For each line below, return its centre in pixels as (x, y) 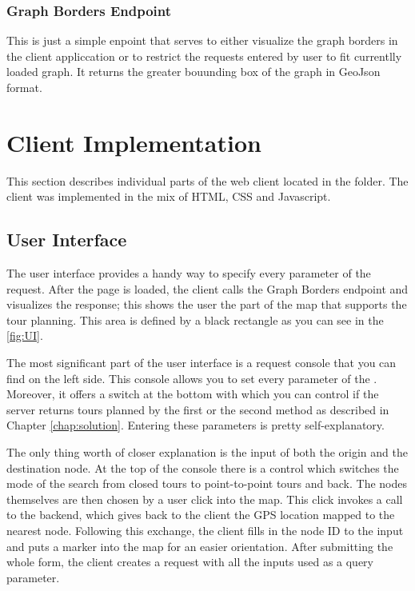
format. (24, 87)
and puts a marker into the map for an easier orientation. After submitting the (200, 546)
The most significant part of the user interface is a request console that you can (202, 363)
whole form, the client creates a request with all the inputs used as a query (190, 562)
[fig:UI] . (25, 335)
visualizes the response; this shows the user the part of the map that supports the (207, 304)
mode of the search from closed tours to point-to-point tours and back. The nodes (207, 483)
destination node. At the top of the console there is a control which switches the (203, 467)
